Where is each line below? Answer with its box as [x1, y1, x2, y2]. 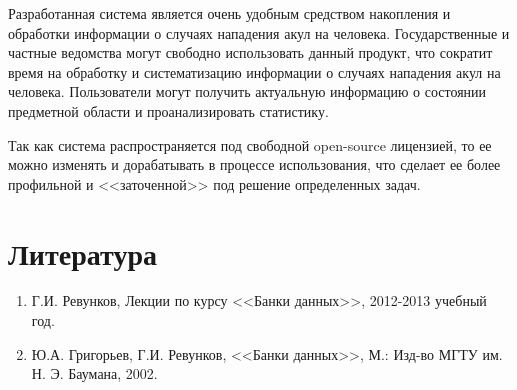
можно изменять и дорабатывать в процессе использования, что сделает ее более [8, 154, 501, 175]
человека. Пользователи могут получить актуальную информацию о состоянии [8, 81, 487, 102]
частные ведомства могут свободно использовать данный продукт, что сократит [8, 42, 493, 63]
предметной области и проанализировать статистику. [8, 100, 329, 121]
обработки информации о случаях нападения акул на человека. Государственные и [8, 22, 510, 43]
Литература [8, 232, 157, 273]
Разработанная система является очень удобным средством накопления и [8, 3, 451, 23]
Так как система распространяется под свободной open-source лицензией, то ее [8, 134, 492, 155]
